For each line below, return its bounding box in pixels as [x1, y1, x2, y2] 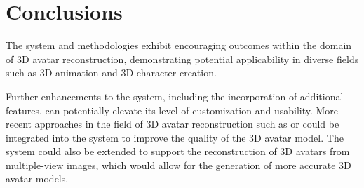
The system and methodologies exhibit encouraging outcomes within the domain [6, 38, 352, 53]
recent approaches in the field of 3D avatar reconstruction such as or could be [6, 116, 339, 131]
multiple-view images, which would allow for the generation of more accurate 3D [6, 157, 351, 172]
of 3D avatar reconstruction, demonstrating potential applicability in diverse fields [6, 51, 359, 66]
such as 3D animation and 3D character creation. [6, 65, 217, 80]
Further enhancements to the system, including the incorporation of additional [6, 88, 344, 103]
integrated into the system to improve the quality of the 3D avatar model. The [6, 130, 344, 145]
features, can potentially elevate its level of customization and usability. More [6, 102, 339, 117]
